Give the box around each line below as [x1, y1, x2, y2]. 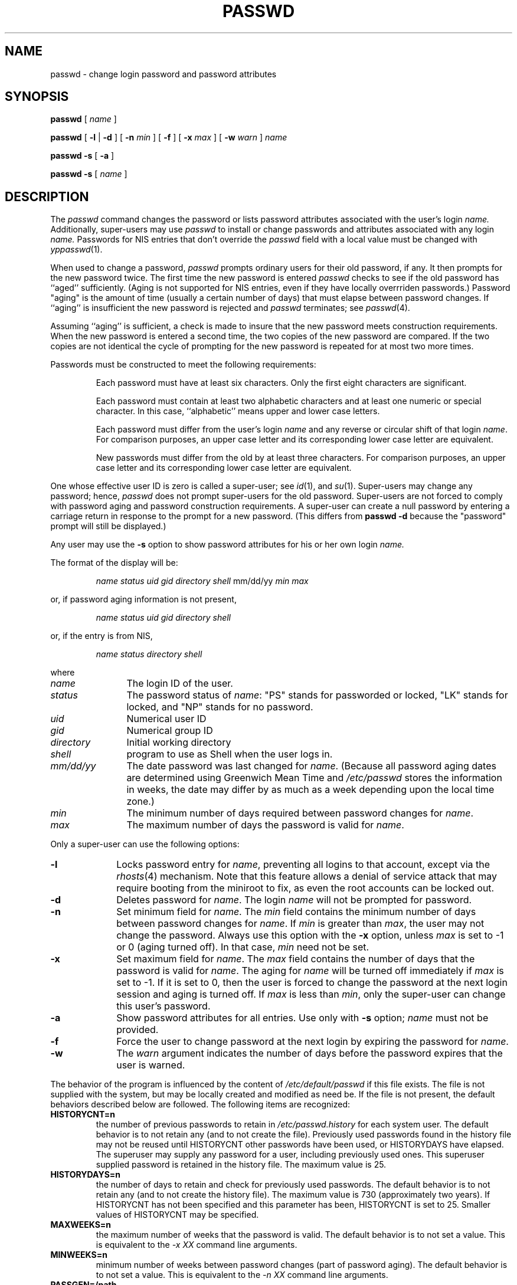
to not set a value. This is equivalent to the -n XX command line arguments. [96, 1270, 388, 1280]
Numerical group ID [126, 725, 213, 737]
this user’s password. [116, 1000, 211, 1012]
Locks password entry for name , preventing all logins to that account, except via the [116, 858, 490, 871]
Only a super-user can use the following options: [50, 839, 240, 850]
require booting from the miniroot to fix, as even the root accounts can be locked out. [116, 882, 495, 894]
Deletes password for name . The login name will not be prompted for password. [116, 894, 472, 906]
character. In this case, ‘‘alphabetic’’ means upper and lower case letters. [96, 406, 380, 417]
